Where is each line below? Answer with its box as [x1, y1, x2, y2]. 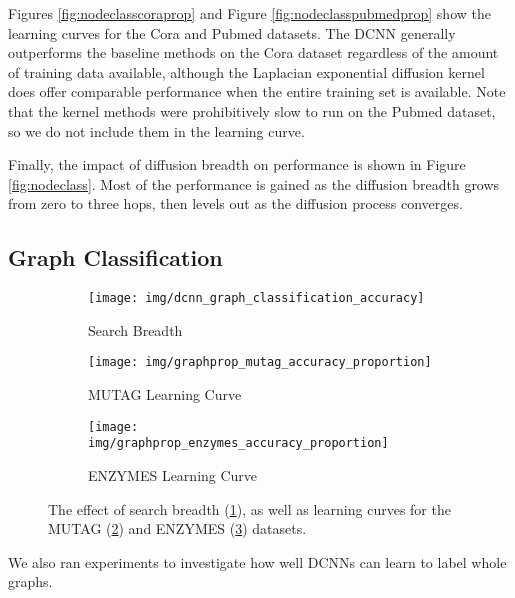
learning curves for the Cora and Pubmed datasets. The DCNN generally [8, 22, 456, 43]
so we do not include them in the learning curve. [8, 120, 305, 141]
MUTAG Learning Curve [88, 384, 242, 405]
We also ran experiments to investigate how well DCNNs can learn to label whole [8, 551, 507, 572]
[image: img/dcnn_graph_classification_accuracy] [88, 291, 425, 306]
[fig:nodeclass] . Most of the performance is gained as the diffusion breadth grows [8, 173, 500, 194]
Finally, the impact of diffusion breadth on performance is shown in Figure [8, 154, 466, 175]
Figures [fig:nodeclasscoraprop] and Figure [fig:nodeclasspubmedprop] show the [8, 3, 491, 23]
